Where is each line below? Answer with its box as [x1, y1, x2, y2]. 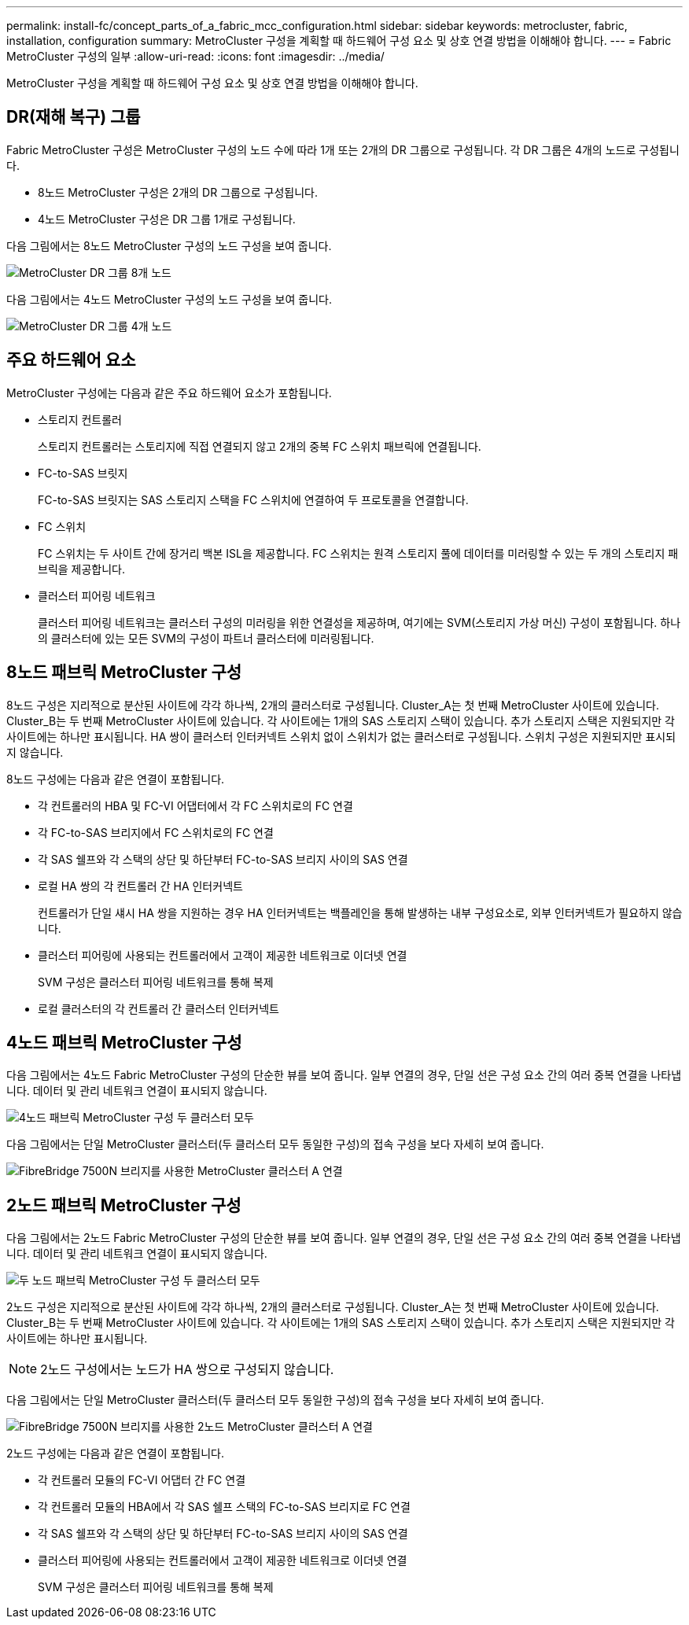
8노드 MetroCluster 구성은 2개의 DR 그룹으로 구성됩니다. [38, 185, 319, 199]
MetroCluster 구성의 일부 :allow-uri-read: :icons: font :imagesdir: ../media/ [6, 50, 385, 63]
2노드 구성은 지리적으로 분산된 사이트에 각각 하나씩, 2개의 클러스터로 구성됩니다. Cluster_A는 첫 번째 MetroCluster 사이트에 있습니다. [6, 1300, 659, 1314]
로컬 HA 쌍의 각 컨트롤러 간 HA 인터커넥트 [38, 879, 243, 893]
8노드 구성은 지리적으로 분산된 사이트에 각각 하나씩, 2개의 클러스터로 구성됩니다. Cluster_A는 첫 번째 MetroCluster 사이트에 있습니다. [6, 698, 660, 712]
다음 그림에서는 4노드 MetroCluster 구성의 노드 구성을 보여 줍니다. [6, 292, 332, 306]
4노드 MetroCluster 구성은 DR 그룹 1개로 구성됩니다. [38, 212, 296, 226]
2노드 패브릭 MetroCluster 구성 [6, 1195, 241, 1215]
